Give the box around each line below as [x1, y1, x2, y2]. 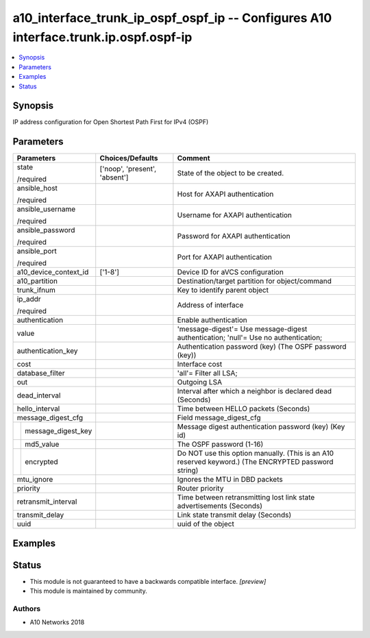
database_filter [16, 369, 65, 378]
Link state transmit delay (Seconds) [177, 511, 292, 520]
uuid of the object [177, 519, 234, 529]
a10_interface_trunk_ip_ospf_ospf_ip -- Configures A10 [12, 10, 332, 25]
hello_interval [16, 404, 60, 414]
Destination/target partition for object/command [177, 276, 332, 286]
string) [177, 466, 199, 476]
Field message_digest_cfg [177, 413, 261, 423]
